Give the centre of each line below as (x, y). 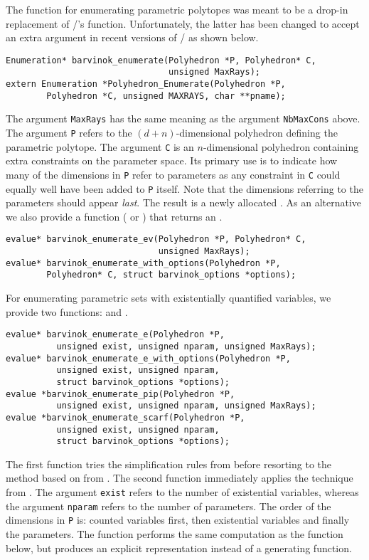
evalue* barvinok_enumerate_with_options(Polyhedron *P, (143, 263)
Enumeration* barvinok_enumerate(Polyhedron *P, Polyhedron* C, (161, 60)
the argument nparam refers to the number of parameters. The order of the (169, 506)
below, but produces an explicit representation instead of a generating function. (179, 548)
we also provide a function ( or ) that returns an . (114, 216)
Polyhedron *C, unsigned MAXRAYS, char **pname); (166, 96)
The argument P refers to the (69, 133)
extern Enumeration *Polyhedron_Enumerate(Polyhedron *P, (146, 84)
